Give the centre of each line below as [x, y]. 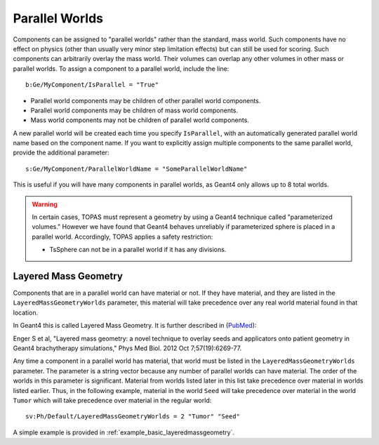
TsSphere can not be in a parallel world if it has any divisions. [138, 250]
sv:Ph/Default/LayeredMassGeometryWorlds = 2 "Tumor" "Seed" [133, 417]
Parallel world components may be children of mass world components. [134, 110]
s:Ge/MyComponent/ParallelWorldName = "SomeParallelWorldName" [137, 169]
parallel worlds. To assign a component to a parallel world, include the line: [121, 68]
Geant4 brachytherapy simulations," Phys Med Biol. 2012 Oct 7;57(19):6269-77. [127, 348]
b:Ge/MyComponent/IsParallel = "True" [92, 85]
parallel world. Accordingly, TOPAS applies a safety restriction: [122, 237]
